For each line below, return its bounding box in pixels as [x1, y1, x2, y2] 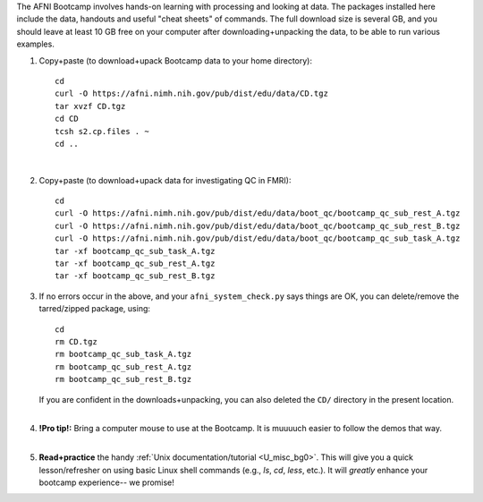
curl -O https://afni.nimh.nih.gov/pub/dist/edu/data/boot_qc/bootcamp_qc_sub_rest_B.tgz [55, 220, 461, 231]
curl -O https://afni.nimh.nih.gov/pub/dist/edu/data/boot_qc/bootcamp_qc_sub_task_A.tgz [55, 234, 461, 243]
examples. [16, 38, 55, 49]
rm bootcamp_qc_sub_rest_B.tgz [55, 374, 192, 385]
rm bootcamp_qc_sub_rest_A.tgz [55, 362, 192, 371]
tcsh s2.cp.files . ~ [55, 126, 149, 136]
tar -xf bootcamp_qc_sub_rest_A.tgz [55, 259, 216, 268]
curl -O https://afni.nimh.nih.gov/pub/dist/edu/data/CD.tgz [55, 89, 328, 98]
